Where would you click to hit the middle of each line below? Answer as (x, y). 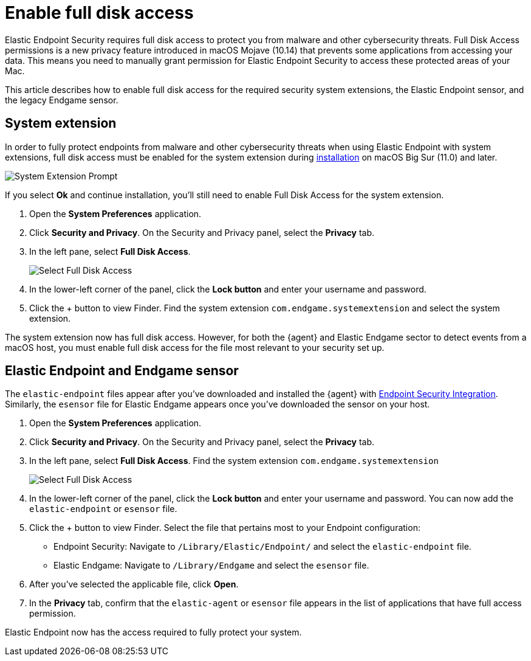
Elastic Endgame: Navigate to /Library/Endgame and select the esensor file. (211, 566)
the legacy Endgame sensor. (62, 100)
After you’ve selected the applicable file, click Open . (134, 584)
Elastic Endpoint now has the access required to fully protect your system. (153, 632)
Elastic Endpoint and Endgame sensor (122, 371)
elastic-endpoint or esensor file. (103, 509)
